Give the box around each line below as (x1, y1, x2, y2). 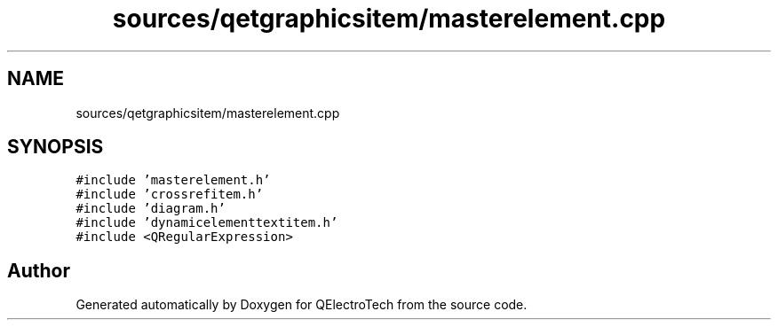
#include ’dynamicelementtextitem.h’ (75, 215, 338, 230)
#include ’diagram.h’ (75, 201, 226, 216)
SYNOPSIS (7, 136, 104, 159)
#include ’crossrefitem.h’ (75, 187, 264, 202)
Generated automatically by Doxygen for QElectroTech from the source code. (75, 297, 528, 313)
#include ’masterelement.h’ (75, 173, 271, 188)
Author (7, 259, 70, 282)
